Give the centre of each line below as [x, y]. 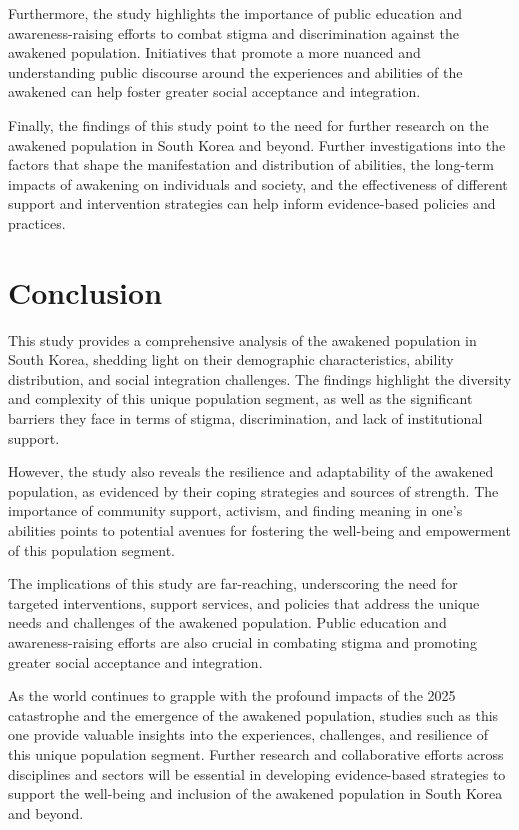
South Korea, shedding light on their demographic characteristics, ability [231, 359]
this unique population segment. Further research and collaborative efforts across [256, 753]
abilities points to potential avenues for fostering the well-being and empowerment [259, 530]
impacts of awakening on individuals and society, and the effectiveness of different [258, 183]
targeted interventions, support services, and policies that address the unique [244, 602]
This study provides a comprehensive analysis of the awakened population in [242, 339]
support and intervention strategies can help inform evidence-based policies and [252, 203]
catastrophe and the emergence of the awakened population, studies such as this [253, 714]
